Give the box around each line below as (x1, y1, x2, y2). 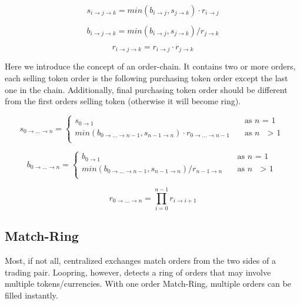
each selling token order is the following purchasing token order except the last (5, 72, 288, 84)
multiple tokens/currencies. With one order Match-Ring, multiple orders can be (5, 277, 291, 290)
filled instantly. (5, 289, 58, 301)
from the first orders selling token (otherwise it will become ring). (5, 95, 241, 107)
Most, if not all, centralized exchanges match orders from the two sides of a (5, 254, 276, 267)
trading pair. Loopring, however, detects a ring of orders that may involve (5, 266, 271, 278)
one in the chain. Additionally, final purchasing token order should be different (5, 83, 288, 95)
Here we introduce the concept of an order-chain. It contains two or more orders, (5, 60, 296, 72)
